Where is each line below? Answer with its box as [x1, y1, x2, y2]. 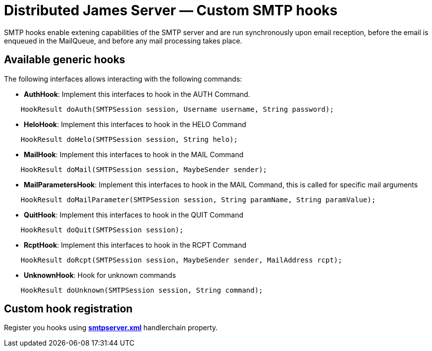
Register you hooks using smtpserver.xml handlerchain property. [4, 323, 218, 332]
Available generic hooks [4, 53, 125, 66]
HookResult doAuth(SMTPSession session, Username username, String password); [20, 105, 334, 113]
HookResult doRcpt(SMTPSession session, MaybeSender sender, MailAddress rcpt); [20, 256, 342, 264]
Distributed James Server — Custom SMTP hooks [4, 2, 338, 19]
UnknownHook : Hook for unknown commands [24, 270, 176, 279]
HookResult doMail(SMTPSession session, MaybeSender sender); [20, 165, 268, 174]
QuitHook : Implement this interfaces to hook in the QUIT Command [24, 210, 244, 219]
